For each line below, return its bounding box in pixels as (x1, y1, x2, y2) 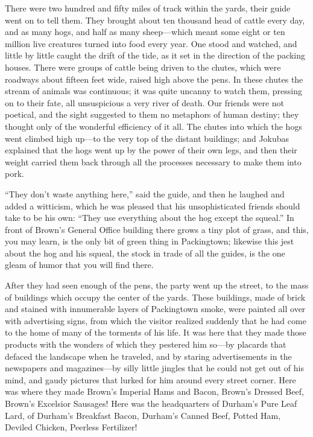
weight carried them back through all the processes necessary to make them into (5, 155, 302, 168)
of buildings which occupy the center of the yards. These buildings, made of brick (5, 290, 306, 303)
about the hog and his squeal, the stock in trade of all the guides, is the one (5, 246, 285, 259)
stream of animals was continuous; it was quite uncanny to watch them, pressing (5, 85, 302, 97)
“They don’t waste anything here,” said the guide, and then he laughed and (5, 187, 285, 200)
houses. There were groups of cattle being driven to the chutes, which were (5, 60, 281, 73)
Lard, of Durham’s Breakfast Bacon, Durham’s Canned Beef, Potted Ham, (5, 409, 281, 421)
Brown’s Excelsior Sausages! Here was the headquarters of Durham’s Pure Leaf (5, 397, 297, 409)
